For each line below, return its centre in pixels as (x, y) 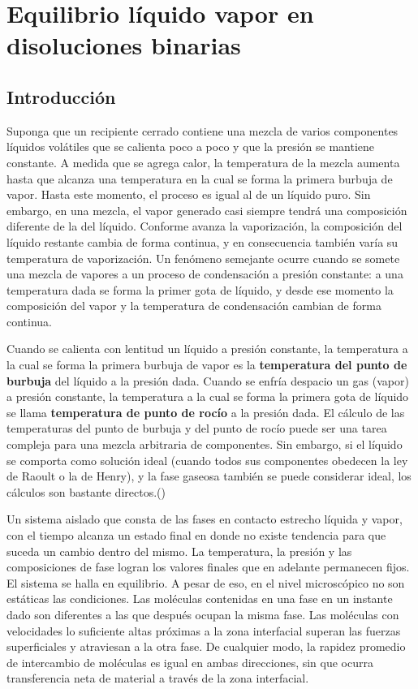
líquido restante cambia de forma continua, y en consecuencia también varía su (203, 241)
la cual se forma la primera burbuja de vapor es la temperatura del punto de (207, 365)
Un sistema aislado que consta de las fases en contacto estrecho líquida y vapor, (205, 519)
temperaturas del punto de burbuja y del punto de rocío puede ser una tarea (197, 428)
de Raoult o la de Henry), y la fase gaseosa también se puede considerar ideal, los (209, 476)
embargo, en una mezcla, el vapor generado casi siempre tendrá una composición (207, 210)
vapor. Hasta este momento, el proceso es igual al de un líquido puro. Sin (189, 194)
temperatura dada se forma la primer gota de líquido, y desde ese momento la (200, 289)
